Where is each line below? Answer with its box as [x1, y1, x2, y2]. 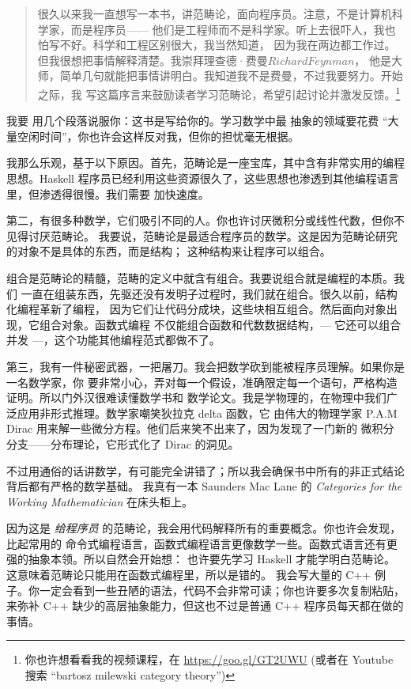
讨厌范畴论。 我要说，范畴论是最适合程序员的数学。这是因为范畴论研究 [28, 227, 398, 244]
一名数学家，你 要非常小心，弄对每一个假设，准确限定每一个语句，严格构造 [6, 373, 398, 390]
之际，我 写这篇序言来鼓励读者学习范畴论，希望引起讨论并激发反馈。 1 [37, 83, 401, 102]
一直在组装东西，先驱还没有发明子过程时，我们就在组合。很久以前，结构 [21, 285, 398, 301]
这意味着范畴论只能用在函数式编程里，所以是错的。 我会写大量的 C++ [6, 566, 371, 583]
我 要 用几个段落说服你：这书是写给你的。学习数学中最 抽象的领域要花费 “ [6, 112, 388, 129]
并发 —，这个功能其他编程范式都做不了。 [6, 331, 221, 348]
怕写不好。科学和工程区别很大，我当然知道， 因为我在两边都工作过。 [37, 36, 396, 53]
